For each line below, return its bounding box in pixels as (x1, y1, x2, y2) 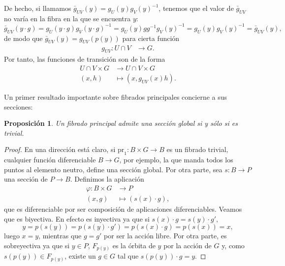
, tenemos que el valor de (158, 3, 234, 13)
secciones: (4, 101, 33, 112)
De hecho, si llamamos (4, 3, 71, 13)
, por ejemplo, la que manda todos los (119, 154, 233, 165)
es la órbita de (112, 240, 156, 250)
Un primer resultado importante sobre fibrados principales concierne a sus (4, 91, 227, 102)
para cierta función (122, 33, 180, 43)
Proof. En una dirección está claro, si (4, 144, 116, 154)
